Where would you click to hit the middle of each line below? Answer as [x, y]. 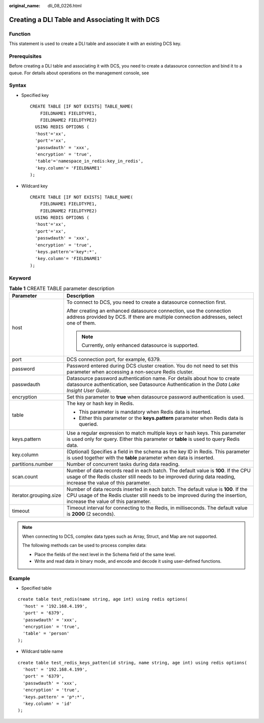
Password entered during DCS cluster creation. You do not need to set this [152, 366]
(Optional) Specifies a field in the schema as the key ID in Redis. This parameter [158, 452]
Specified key [35, 95]
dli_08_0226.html [65, 6]
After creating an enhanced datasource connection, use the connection [149, 311]
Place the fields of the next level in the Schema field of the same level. [105, 554]
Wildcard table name [42, 651]
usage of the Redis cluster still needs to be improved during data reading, [151, 477]
